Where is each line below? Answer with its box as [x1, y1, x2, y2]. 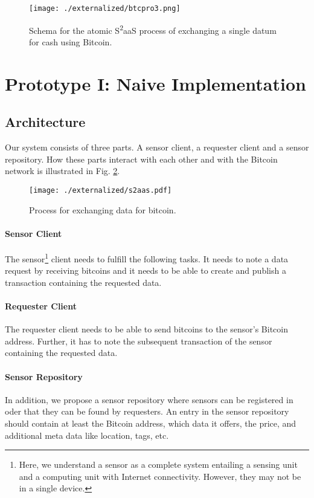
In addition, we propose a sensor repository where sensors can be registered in [5, 393, 293, 406]
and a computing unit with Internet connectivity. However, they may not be [19, 470, 301, 482]
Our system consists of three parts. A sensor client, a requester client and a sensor [5, 141, 309, 154]
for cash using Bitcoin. [29, 35, 112, 48]
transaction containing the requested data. [5, 276, 162, 288]
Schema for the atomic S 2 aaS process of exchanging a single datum [29, 22, 277, 36]
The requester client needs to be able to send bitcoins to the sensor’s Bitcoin [5, 323, 289, 335]
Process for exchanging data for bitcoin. [29, 203, 176, 216]
